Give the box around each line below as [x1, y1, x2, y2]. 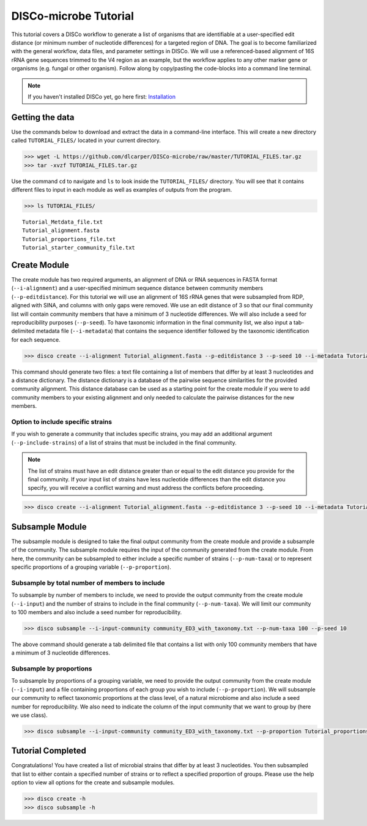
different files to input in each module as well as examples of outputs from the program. [11, 186, 232, 193]
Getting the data [11, 112, 75, 122]
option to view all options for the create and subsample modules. [11, 779, 175, 786]
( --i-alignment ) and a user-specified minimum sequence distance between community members [11, 285, 264, 292]
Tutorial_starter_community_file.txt [22, 244, 136, 251]
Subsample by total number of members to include [11, 579, 165, 587]
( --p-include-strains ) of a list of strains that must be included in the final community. [11, 438, 237, 446]
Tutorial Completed [11, 746, 87, 756]
